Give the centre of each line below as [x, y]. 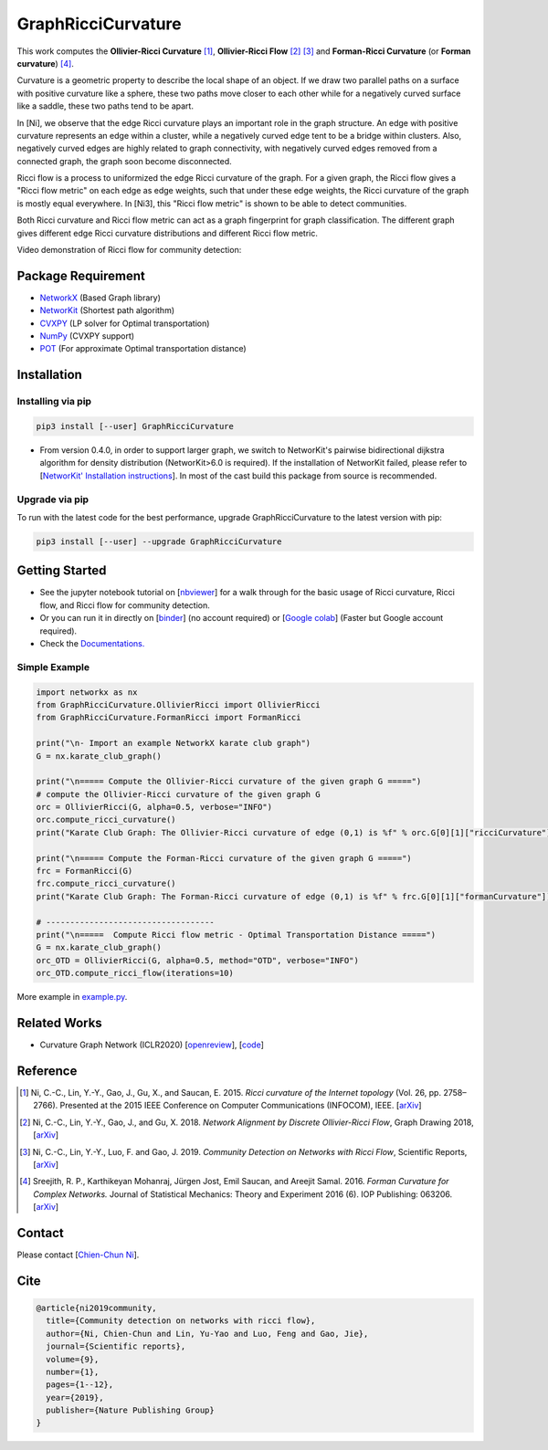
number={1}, [73, 1371]
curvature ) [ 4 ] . [46, 63]
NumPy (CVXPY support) [87, 336]
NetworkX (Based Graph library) [100, 298]
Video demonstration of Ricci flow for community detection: [129, 250]
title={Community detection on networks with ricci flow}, [181, 1321]
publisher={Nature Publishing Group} [130, 1410]
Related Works [59, 1023]
